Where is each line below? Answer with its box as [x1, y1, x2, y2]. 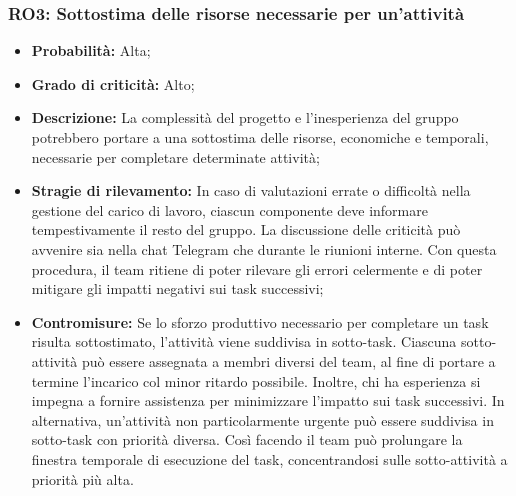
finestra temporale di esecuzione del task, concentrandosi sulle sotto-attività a [31, 448, 508, 469]
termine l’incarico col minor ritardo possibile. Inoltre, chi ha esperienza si [31, 370, 481, 391]
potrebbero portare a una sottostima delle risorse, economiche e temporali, [31, 127, 489, 147]
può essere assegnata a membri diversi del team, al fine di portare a [81, 350, 496, 371]
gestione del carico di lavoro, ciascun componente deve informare [31, 199, 428, 220]
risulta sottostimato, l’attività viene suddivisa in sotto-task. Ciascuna [31, 331, 457, 352]
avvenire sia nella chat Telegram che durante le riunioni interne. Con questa [31, 238, 497, 259]
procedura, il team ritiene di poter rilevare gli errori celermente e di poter [31, 258, 483, 279]
